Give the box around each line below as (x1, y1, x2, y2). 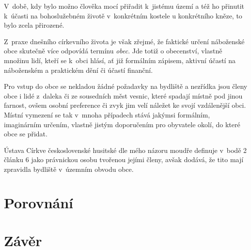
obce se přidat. (4, 129, 47, 139)
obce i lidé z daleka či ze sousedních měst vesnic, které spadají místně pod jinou (4, 90, 243, 100)
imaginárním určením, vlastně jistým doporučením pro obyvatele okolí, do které (4, 119, 240, 129)
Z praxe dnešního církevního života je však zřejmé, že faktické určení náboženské (4, 36, 245, 46)
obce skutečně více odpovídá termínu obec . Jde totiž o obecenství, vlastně (4, 46, 222, 56)
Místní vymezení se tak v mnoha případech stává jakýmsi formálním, (4, 109, 210, 119)
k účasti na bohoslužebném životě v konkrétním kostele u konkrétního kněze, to (4, 10, 242, 20)
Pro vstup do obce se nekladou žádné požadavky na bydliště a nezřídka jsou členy (4, 81, 248, 91)
